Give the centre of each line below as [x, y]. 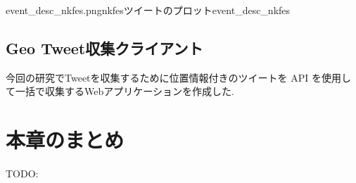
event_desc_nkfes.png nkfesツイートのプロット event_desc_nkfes [148, 10]
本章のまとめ [65, 140]
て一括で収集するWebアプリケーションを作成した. [120, 91]
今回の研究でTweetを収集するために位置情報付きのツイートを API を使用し [178, 77]
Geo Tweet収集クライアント [104, 48]
